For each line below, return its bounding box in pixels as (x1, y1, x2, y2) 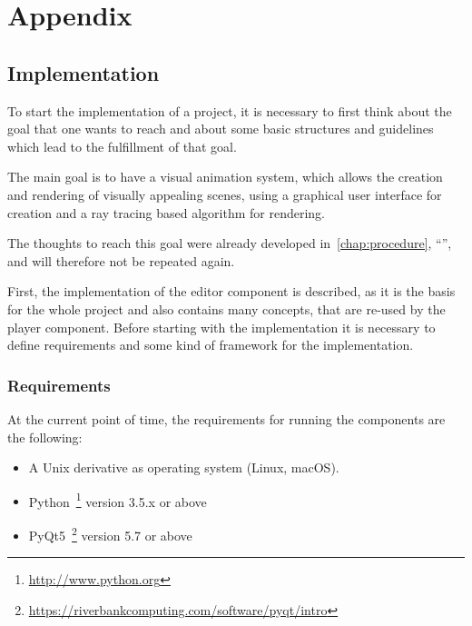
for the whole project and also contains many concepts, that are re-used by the (7, 299, 446, 318)
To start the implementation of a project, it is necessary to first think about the (7, 101, 452, 120)
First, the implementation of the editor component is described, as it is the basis (7, 282, 456, 301)
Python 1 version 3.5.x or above (28, 489, 207, 511)
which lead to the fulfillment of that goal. (7, 136, 237, 155)
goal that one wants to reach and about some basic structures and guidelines (7, 119, 434, 138)
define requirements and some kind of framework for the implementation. (7, 335, 414, 354)
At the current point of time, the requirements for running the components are (7, 409, 446, 428)
